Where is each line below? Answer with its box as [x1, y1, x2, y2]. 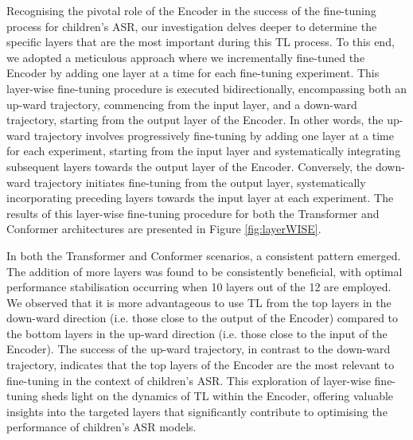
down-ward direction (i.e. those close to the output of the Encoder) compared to [6, 310, 399, 326]
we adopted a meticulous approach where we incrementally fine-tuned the [6, 49, 365, 65]
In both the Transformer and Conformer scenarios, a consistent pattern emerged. [6, 247, 401, 263]
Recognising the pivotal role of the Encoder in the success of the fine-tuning [6, 2, 376, 18]
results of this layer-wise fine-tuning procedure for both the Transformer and [6, 204, 380, 221]
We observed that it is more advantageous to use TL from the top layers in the [6, 294, 392, 310]
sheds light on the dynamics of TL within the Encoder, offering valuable [41, 387, 394, 404]
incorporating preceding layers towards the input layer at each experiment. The [6, 189, 394, 206]
